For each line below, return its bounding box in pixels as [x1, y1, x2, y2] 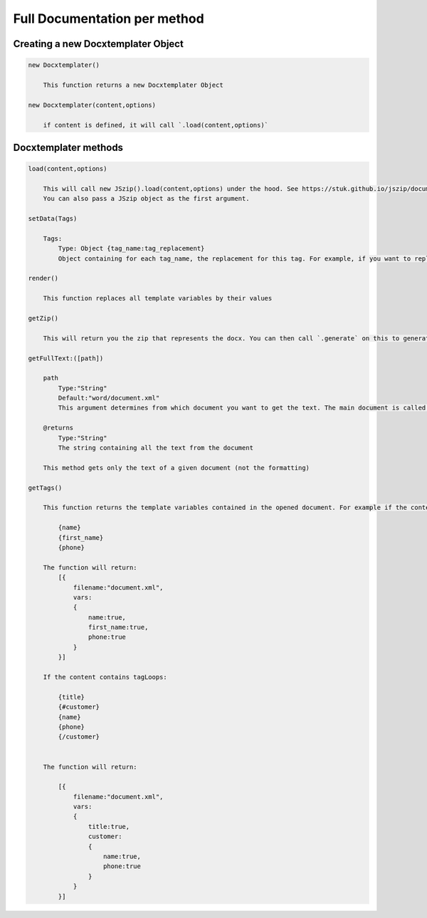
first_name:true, [88, 623, 149, 632]
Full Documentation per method [13, 11, 204, 26]
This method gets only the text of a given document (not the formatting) [43, 464, 310, 471]
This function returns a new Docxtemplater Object [43, 80, 223, 89]
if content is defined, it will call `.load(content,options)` [43, 121, 269, 129]
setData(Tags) [28, 214, 78, 223]
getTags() [28, 484, 63, 491]
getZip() [28, 314, 59, 322]
